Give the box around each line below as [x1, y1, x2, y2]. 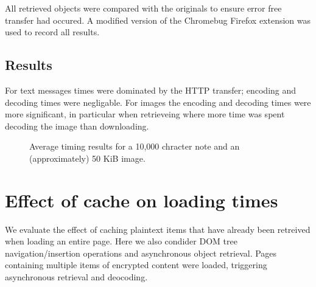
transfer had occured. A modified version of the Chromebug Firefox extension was [5, 13, 311, 26]
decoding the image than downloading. [5, 119, 149, 132]
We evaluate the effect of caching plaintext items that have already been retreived [5, 223, 311, 235]
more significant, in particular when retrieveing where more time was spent [5, 108, 285, 120]
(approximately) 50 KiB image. [29, 151, 146, 164]
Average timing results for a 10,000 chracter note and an [29, 140, 240, 153]
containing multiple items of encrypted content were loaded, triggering [5, 258, 267, 271]
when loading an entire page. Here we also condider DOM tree [5, 235, 237, 247]
